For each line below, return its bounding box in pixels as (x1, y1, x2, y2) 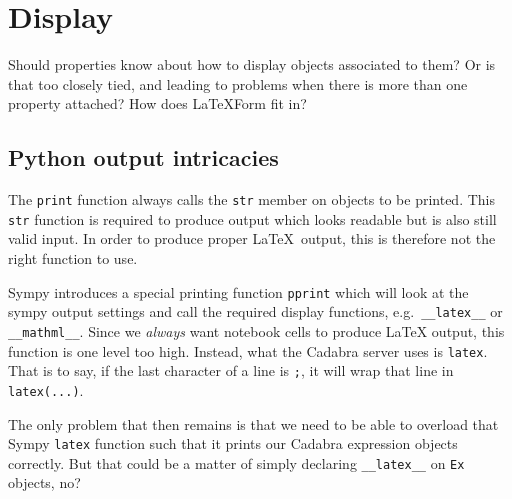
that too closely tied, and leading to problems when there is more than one (8, 73, 468, 94)
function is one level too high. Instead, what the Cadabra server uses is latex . (8, 340, 488, 361)
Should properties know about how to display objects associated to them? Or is (8, 54, 496, 75)
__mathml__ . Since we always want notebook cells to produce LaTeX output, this (8, 320, 505, 341)
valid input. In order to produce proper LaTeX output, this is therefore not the (8, 228, 496, 249)
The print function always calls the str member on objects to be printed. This (8, 189, 495, 210)
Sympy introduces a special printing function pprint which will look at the (8, 281, 469, 302)
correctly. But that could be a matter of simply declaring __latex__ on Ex (8, 452, 465, 473)
